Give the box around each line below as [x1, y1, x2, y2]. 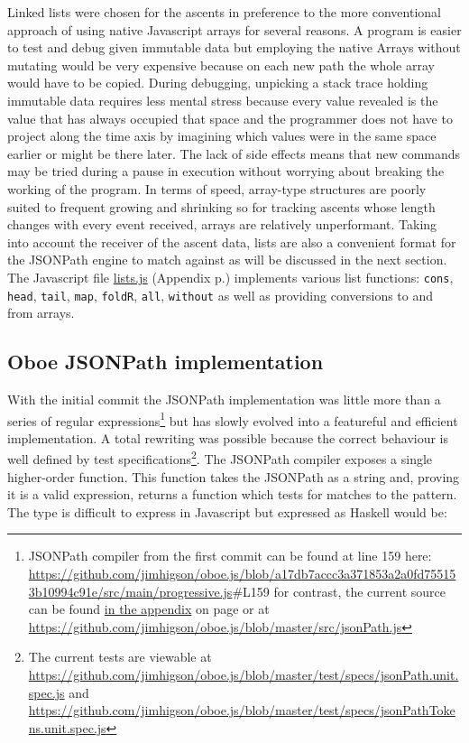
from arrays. [7, 303, 75, 322]
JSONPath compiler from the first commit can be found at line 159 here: [28, 546, 432, 565]
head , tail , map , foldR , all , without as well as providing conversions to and [7, 285, 434, 304]
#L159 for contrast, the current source [232, 581, 446, 600]
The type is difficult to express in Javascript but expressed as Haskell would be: [7, 502, 447, 521]
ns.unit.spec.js [28, 718, 106, 737]
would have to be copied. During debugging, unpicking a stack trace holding [7, 73, 428, 92]
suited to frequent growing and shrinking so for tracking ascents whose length [7, 197, 436, 216]
